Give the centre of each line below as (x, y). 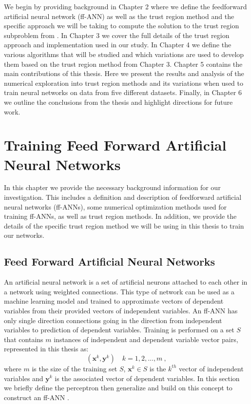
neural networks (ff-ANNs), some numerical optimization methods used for (116, 206)
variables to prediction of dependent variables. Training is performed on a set (119, 330)
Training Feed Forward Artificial (115, 145)
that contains (24, 339)
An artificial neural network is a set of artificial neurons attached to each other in (126, 282)
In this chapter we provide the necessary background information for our (112, 187)
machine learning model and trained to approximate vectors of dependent (114, 301)
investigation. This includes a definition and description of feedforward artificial (123, 197)
